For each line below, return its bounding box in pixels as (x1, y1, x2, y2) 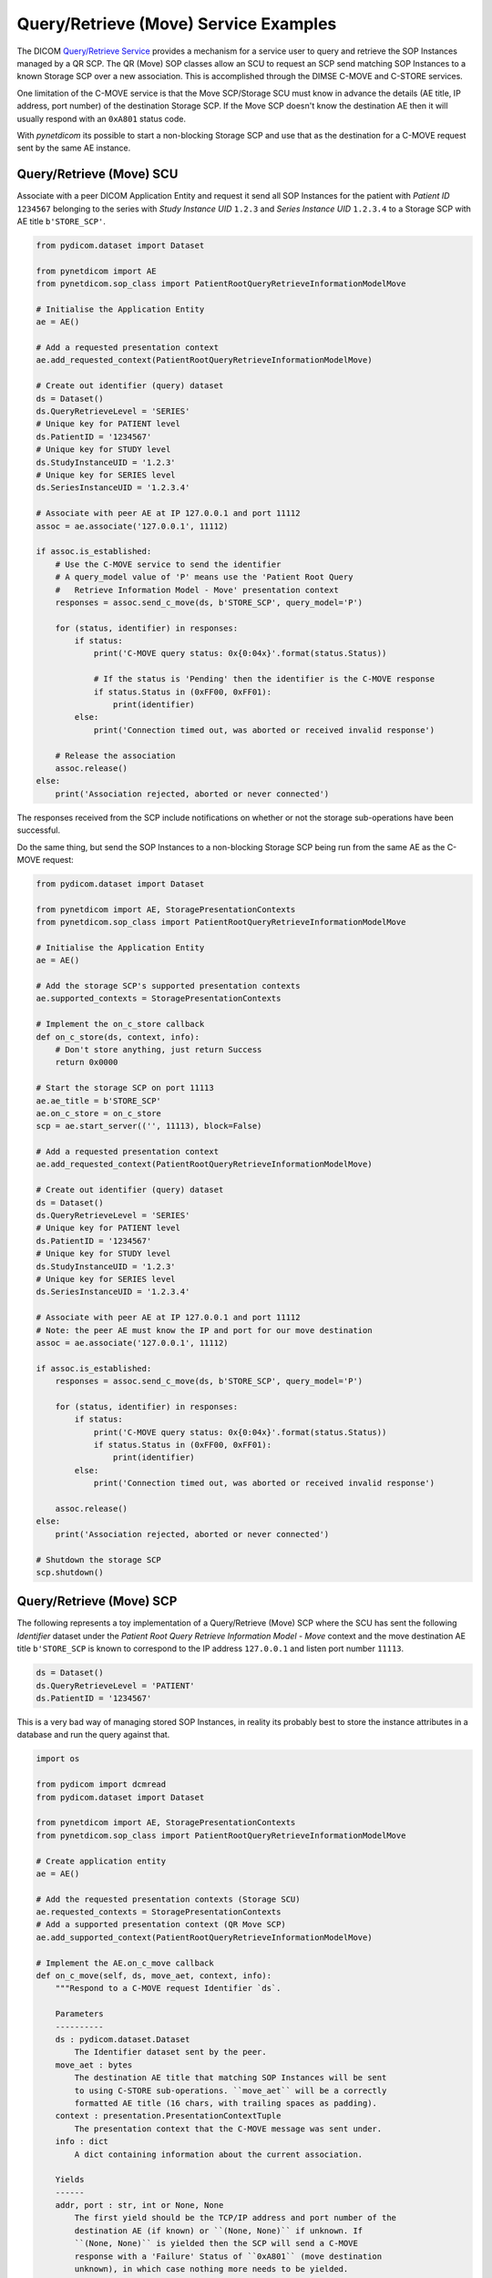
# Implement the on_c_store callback (36, 1019, 205, 1030)
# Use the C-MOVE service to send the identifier (55, 559, 282, 569)
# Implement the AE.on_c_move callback (36, 1957, 214, 1968)
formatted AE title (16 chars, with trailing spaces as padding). (74, 2098, 378, 2109)
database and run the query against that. (16, 1729, 170, 1740)
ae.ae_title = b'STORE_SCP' (36, 1095, 161, 1106)
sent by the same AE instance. (16, 142, 131, 154)
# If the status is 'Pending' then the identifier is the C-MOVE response (93, 674, 436, 684)
